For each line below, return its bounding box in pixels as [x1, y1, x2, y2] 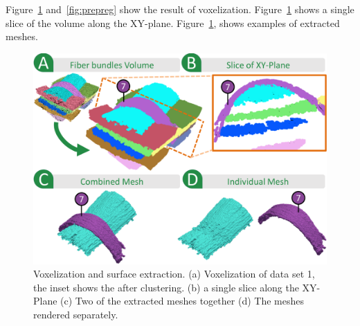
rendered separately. [33, 307, 118, 321]
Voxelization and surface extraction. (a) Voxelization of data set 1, [33, 266, 315, 281]
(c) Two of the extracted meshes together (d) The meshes [60, 293, 304, 308]
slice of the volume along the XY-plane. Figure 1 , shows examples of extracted [6, 15, 340, 30]
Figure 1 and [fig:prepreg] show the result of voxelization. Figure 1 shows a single [6, 2, 354, 16]
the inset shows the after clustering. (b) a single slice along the [33, 280, 299, 294]
